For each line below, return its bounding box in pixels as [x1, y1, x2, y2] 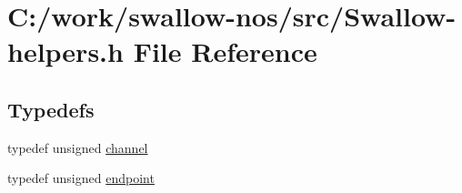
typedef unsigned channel [7, 137, 148, 157]
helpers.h [7, 33, 124, 70]
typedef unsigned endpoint [7, 168, 155, 188]
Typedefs [7, 95, 95, 123]
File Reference [133, 33, 317, 70]
